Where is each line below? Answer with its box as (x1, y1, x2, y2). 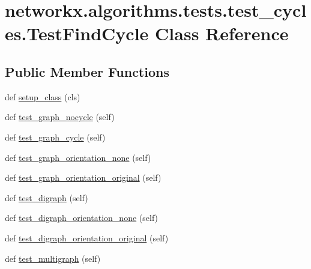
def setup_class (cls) (5, 90, 80, 103)
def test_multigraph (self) (5, 252, 101, 264)
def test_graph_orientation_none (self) (5, 151, 151, 163)
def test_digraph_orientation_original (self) (5, 231, 169, 244)
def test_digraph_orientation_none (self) (5, 211, 159, 224)
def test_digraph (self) (5, 191, 88, 204)
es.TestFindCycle (5, 21, 149, 46)
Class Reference (155, 21, 289, 46)
